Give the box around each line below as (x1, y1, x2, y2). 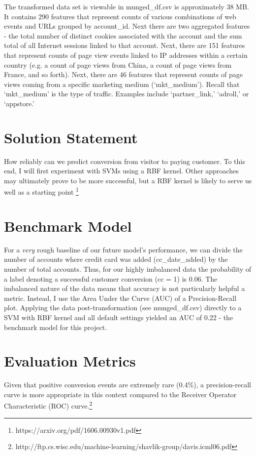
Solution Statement (4, 127, 138, 147)
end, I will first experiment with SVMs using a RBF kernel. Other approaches (4, 165, 239, 176)
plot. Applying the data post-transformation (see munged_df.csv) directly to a (4, 302, 242, 313)
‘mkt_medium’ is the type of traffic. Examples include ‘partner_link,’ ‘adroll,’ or (4, 88, 249, 99)
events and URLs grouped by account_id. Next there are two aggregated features (4, 21, 250, 31)
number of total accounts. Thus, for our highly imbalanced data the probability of (4, 264, 252, 274)
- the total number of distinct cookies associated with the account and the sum (4, 30, 242, 41)
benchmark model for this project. (4, 322, 107, 332)
